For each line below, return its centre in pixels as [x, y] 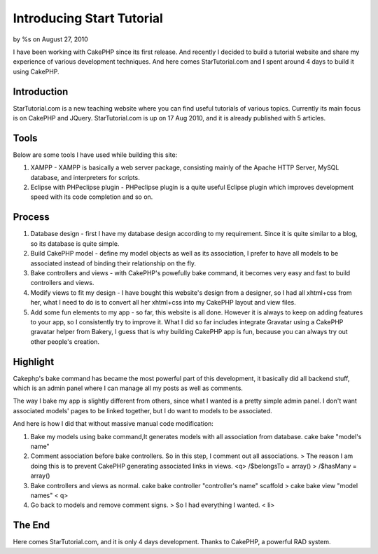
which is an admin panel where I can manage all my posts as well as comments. [128, 388]
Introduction [41, 91]
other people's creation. [65, 341]
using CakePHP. [36, 71]
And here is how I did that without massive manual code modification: [113, 424]
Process [31, 217]
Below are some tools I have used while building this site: [95, 155]
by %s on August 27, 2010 [51, 39]
